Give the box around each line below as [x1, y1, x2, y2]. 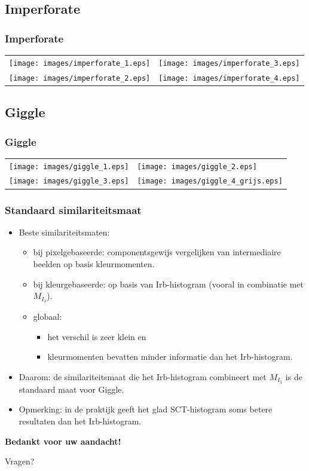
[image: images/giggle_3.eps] [9, 177, 129, 186]
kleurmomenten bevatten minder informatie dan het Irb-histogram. [47, 350, 293, 363]
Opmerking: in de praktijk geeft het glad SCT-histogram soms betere [19, 403, 273, 415]
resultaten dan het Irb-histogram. [19, 414, 142, 427]
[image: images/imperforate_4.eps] [158, 74, 300, 82]
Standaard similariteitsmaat [5, 202, 142, 217]
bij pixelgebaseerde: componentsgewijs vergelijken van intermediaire [33, 246, 281, 258]
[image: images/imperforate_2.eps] [9, 74, 151, 82]
